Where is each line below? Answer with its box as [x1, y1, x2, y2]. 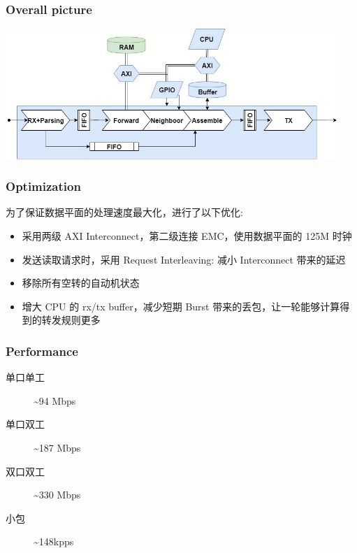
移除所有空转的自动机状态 [22, 275, 140, 290]
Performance [6, 342, 78, 359]
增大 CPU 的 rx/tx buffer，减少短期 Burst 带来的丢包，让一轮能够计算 [22, 299, 340, 313]
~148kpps [34, 534, 74, 549]
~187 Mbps [34, 440, 81, 455]
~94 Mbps [34, 393, 76, 408]
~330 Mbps [34, 487, 81, 502]
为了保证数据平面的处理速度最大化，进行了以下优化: [6, 205, 243, 220]
